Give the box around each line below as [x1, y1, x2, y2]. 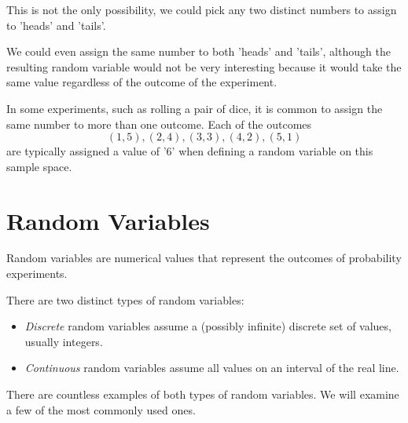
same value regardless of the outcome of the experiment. [6, 74, 278, 90]
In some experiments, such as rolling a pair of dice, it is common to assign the [6, 100, 383, 116]
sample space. [6, 158, 72, 174]
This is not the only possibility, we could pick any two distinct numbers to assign [6, 2, 397, 17]
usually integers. [24, 333, 103, 349]
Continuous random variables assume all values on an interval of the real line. [24, 359, 399, 376]
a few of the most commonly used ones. [6, 401, 196, 418]
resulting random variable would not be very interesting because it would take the [6, 58, 402, 75]
